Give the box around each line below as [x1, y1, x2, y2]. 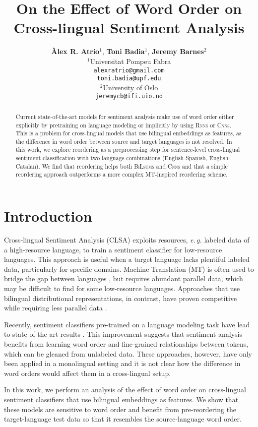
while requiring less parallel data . [4, 303, 107, 313]
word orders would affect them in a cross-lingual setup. [4, 367, 171, 378]
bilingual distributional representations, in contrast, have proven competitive [4, 293, 237, 303]
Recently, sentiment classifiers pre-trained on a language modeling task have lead [4, 319, 250, 329]
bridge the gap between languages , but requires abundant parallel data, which [4, 273, 243, 284]
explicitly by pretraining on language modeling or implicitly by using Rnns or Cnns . [15, 121, 232, 129]
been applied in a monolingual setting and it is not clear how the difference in [4, 358, 241, 368]
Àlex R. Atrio [51, 46, 100, 57]
